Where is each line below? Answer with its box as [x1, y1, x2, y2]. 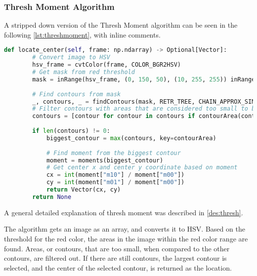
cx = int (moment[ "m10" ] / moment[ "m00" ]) [46, 171, 185, 179]
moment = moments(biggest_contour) [46, 157, 164, 164]
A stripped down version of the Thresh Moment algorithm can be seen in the [4, 20, 238, 30]
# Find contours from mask [32, 90, 121, 98]
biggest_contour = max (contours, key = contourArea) [46, 134, 216, 142]
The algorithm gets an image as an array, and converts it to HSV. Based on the [4, 224, 245, 234]
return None [32, 193, 72, 200]
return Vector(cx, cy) [46, 186, 121, 194]
